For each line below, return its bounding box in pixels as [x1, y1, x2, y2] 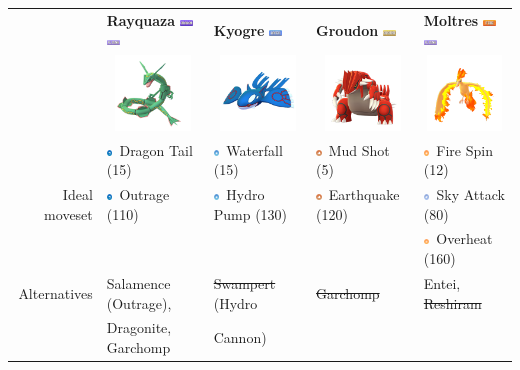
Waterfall [226, 139, 283, 160]
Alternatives [18, 282, 93, 303]
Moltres [423, 9, 479, 30]
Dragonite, [106, 317, 172, 338]
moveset [44, 203, 93, 224]
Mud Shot [328, 139, 390, 160]
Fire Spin [436, 139, 493, 160]
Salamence [106, 272, 171, 293]
